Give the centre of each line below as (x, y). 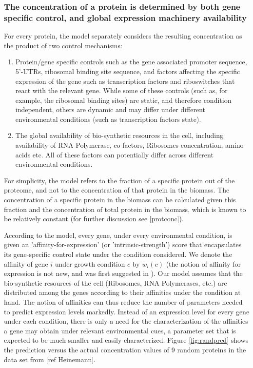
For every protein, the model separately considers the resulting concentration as (123, 36)
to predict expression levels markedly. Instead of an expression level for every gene (127, 311)
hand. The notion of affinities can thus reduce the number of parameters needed (123, 301)
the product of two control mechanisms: (63, 45)
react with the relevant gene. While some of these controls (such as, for (121, 90)
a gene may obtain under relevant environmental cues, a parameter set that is (120, 330)
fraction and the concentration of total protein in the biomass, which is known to (125, 209)
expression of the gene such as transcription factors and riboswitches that (125, 81)
